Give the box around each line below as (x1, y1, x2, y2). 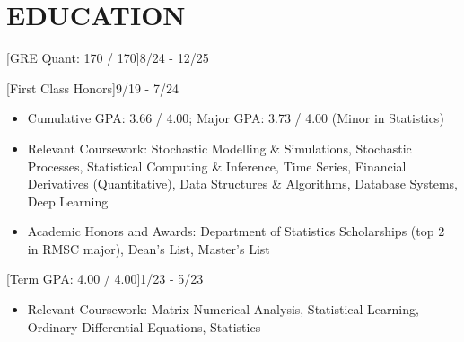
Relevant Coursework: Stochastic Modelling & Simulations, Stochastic (27, 138, 412, 157)
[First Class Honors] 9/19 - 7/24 (6, 78, 179, 97)
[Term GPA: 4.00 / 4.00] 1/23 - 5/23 (6, 269, 204, 288)
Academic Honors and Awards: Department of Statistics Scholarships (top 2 (27, 222, 445, 241)
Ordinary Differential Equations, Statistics (27, 317, 261, 336)
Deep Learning (27, 191, 109, 210)
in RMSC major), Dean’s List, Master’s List (27, 239, 270, 258)
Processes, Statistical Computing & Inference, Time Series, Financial (27, 156, 407, 175)
